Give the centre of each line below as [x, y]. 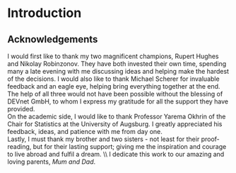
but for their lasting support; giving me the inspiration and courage [130, 146]
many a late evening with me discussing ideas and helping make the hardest [118, 71]
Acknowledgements [53, 39]
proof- [211, 139]
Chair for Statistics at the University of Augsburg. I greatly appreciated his [115, 124]
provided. [21, 109]
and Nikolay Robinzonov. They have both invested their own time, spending [117, 64]
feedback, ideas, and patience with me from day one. [85, 132]
